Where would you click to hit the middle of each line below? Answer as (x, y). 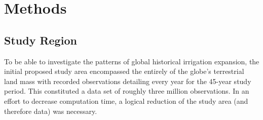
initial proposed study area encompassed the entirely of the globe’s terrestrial (124, 71)
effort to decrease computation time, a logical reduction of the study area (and (126, 101)
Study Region (41, 40)
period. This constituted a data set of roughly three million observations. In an (127, 91)
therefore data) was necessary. (51, 111)
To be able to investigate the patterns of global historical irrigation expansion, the (132, 61)
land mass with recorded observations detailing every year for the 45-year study (128, 81)
